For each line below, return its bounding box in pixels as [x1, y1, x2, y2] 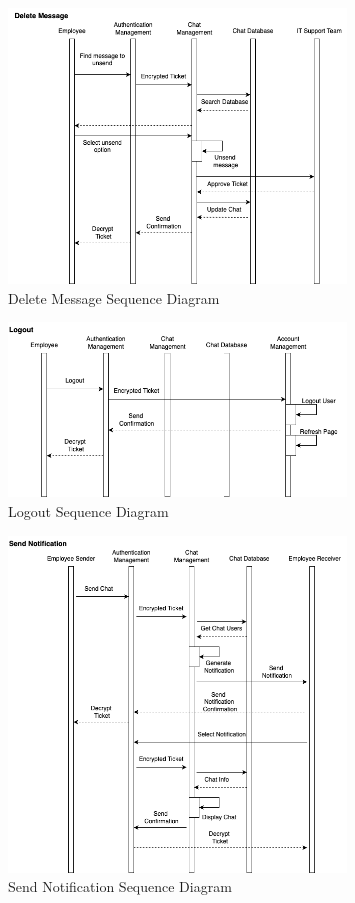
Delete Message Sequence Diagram [8, 287, 220, 308]
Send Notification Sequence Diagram [8, 876, 232, 897]
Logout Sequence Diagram [8, 500, 169, 521]
